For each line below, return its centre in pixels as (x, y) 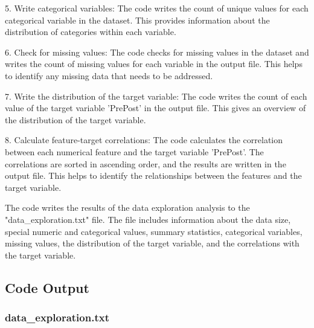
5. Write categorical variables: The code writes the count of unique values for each (157, 8)
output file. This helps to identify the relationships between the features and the (153, 175)
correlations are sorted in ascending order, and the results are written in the (146, 163)
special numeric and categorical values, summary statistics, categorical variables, (154, 231)
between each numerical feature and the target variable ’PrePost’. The (134, 151)
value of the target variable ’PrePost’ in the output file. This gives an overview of (155, 108)
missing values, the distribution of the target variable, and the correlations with (152, 243)
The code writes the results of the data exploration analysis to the (127, 207)
